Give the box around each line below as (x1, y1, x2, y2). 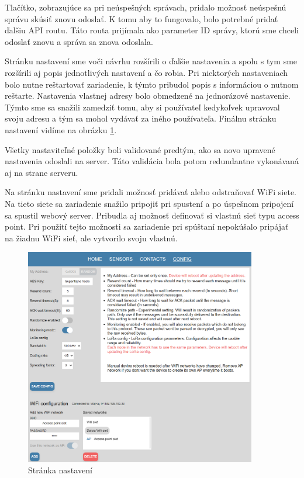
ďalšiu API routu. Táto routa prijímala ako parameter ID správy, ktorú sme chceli (5, 24, 299, 36)
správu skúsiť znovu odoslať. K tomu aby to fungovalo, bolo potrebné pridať (5, 12, 278, 25)
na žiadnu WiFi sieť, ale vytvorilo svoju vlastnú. (5, 231, 178, 244)
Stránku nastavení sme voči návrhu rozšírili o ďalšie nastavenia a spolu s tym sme (5, 55, 298, 67)
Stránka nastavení (28, 464, 92, 476)
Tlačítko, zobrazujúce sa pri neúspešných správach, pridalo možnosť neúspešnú (5, 1, 286, 13)
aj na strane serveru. (5, 166, 78, 178)
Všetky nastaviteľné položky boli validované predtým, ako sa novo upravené (5, 143, 275, 155)
